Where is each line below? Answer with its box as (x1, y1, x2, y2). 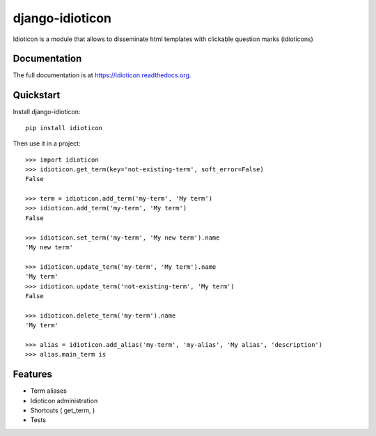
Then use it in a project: (13, 139, 81, 148)
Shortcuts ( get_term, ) (30, 406, 95, 414)
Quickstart (13, 89, 61, 101)
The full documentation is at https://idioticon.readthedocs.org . (13, 71, 191, 79)
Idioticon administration (30, 396, 98, 405)
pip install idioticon (25, 124, 103, 132)
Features (13, 368, 52, 380)
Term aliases (30, 387, 68, 395)
